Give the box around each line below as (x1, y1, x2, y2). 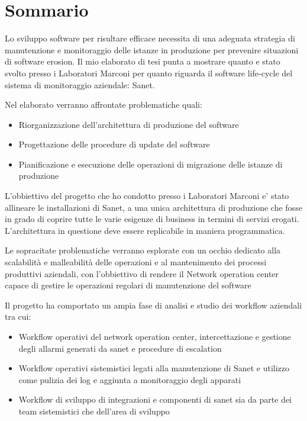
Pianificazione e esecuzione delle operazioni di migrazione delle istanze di (18, 158, 283, 170)
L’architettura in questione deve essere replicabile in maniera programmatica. (5, 224, 285, 236)
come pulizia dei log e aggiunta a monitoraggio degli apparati (18, 373, 241, 385)
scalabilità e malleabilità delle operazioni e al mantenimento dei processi (5, 256, 267, 268)
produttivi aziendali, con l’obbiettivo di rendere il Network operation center (5, 267, 279, 279)
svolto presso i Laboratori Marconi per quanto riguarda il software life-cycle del (5, 66, 293, 79)
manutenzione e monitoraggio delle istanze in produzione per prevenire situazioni (5, 43, 299, 56)
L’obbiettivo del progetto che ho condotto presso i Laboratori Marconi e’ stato (5, 189, 289, 202)
